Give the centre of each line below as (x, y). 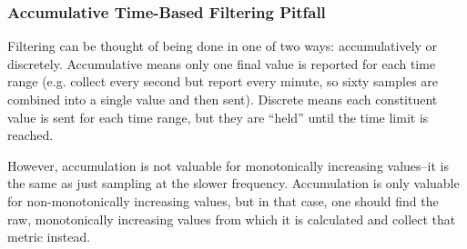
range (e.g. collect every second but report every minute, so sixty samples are (223, 81)
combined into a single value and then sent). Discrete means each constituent (223, 99)
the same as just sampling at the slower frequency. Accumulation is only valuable (233, 183)
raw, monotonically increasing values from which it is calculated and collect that (232, 219)
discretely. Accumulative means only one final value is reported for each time (222, 63)
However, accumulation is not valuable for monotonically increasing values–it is (228, 165)
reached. (30, 135)
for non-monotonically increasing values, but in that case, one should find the (223, 200)
